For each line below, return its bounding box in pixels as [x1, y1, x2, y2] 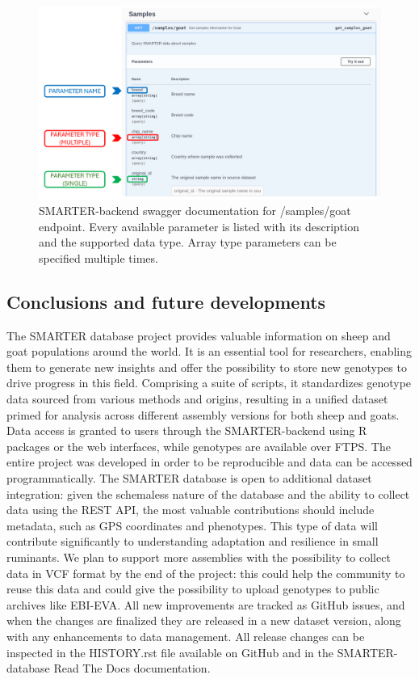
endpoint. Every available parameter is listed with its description [39, 217, 359, 234]
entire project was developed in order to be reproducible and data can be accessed [6, 453, 413, 470]
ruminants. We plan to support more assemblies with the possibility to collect [6, 548, 391, 565]
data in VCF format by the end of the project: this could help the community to [6, 564, 405, 581]
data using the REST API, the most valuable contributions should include [6, 501, 375, 518]
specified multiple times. [39, 249, 158, 266]
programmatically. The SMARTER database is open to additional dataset [6, 470, 372, 487]
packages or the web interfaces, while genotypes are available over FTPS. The [6, 437, 391, 454]
